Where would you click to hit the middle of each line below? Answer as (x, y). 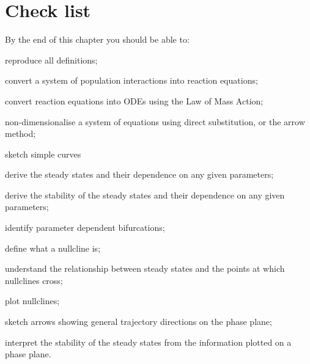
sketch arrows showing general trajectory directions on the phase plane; (138, 322)
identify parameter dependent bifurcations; (85, 227)
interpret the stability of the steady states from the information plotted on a (148, 342)
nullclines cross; (34, 280)
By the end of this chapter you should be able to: (97, 39)
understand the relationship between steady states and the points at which (145, 268)
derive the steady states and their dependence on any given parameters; (139, 174)
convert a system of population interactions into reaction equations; (131, 80)
